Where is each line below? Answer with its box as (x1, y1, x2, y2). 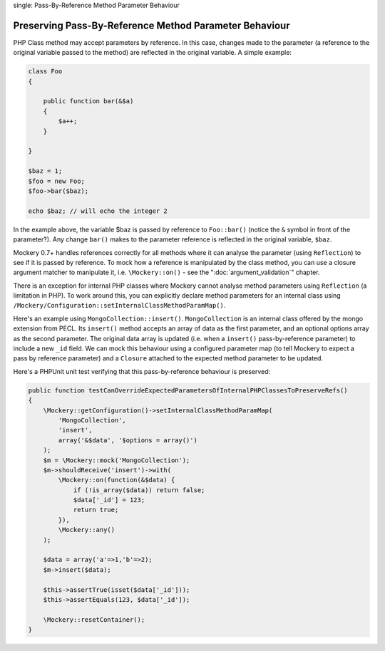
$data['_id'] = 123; (73, 496, 145, 504)
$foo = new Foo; (28, 177, 86, 185)
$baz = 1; (28, 167, 63, 175)
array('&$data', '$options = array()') (58, 436, 197, 444)
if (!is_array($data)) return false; (73, 486, 205, 494)
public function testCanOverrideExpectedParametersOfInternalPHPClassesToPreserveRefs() (28, 386, 349, 395)
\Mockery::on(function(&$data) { (58, 476, 175, 484)
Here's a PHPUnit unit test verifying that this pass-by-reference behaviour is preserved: (13, 367, 271, 375)
